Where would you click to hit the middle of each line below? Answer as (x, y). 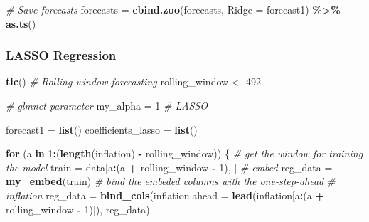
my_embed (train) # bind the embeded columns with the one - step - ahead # (171, 181)
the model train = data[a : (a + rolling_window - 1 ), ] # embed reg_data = (169, 167)
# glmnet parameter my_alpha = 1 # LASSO (107, 105)
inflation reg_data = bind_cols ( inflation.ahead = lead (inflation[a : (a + (165, 195)
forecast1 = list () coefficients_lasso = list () (102, 129)
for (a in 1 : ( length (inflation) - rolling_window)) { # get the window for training (184, 153)
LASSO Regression (61, 55)
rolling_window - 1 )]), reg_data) (78, 209)
